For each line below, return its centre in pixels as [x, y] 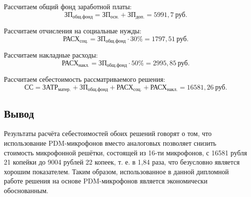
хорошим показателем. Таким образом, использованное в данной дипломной [116, 171]
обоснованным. [26, 190]
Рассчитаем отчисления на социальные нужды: [73, 31]
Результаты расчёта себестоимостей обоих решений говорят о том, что [108, 133]
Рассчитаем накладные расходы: [51, 55]
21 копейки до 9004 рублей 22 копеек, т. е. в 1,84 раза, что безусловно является [122, 162]
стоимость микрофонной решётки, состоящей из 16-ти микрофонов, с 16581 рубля [125, 152]
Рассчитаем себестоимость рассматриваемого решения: [85, 79]
